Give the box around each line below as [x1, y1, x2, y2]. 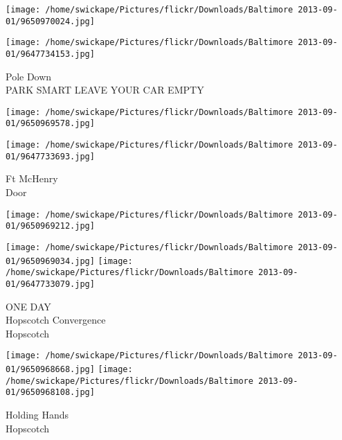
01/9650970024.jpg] [6, 16, 95, 26]
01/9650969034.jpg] [6, 256, 95, 266]
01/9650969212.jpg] [6, 221, 95, 231]
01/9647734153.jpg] [6, 49, 95, 59]
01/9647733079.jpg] [6, 279, 95, 289]
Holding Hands [6, 407, 69, 421]
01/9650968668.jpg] [6, 364, 95, 374]
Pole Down [6, 69, 52, 83]
